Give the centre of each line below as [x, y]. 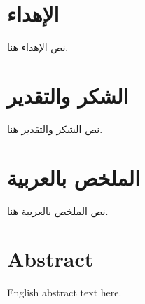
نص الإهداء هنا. [38, 47]
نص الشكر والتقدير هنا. [55, 129]
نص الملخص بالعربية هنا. [58, 210]
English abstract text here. [64, 292]
